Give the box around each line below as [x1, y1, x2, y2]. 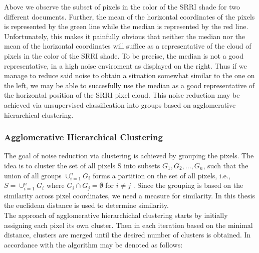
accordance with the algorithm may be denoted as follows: [4, 239, 183, 249]
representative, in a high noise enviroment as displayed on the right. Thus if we [4, 60, 247, 71]
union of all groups [4, 170, 62, 180]
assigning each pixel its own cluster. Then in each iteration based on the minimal [4, 219, 253, 230]
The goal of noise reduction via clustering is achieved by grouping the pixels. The [4, 150, 254, 161]
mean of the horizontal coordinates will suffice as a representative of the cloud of [4, 41, 251, 51]
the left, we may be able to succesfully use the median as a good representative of [4, 80, 255, 90]
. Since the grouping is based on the [133, 180, 243, 190]
